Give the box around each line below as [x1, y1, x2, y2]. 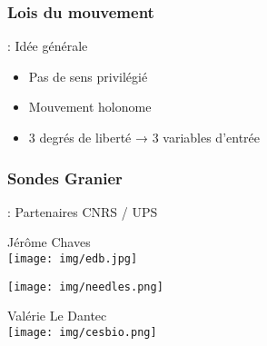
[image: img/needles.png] [7, 280, 163, 293]
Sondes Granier [7, 166, 123, 189]
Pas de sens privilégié [28, 66, 148, 85]
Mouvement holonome [28, 97, 152, 116]
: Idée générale [7, 36, 88, 55]
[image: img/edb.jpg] [7, 252, 138, 265]
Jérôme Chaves [7, 232, 91, 252]
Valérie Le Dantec [7, 306, 107, 325]
